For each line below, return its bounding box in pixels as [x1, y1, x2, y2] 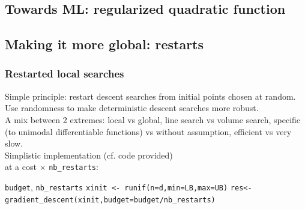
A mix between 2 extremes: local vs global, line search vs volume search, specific [5, 113, 301, 126]
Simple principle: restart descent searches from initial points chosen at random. [5, 89, 296, 102]
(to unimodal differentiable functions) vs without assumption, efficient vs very [5, 125, 292, 138]
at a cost [5, 160, 37, 173]
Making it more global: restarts [5, 35, 204, 53]
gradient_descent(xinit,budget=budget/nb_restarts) [5, 195, 216, 204]
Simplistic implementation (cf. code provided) [5, 148, 173, 161]
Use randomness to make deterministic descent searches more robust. [5, 101, 259, 114]
